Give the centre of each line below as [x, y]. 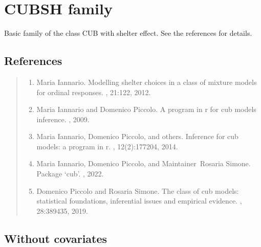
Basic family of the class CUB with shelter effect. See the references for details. [128, 33]
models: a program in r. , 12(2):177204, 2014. [107, 146]
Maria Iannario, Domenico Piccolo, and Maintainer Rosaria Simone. [144, 163]
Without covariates [56, 238]
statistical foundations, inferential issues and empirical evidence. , [139, 201]
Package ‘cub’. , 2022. [70, 174]
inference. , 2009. [63, 119]
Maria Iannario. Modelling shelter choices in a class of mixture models [147, 82]
